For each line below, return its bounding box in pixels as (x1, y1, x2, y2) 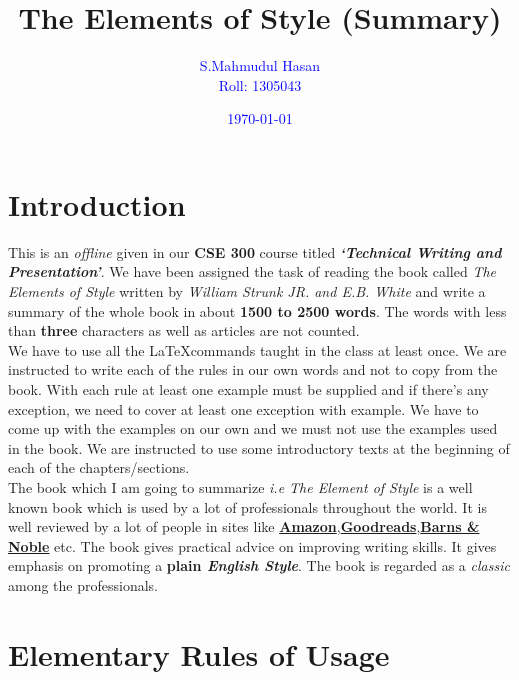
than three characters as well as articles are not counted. (8, 320, 360, 341)
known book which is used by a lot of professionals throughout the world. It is (8, 496, 487, 517)
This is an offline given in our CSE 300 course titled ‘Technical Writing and (8, 241, 502, 262)
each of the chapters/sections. (8, 457, 190, 478)
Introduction (8, 183, 186, 224)
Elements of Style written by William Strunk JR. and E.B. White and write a (8, 281, 486, 302)
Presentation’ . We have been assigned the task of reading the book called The (8, 261, 497, 282)
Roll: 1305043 (218, 74, 302, 95)
